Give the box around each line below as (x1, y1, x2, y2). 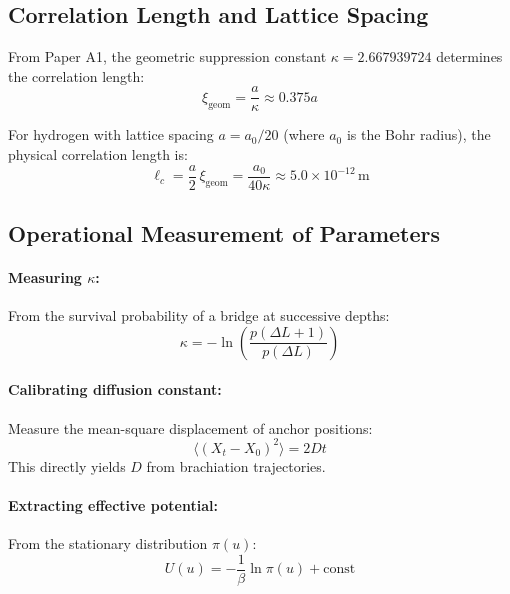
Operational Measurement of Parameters (8, 218, 441, 249)
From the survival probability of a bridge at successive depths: (8, 305, 390, 326)
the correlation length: (8, 65, 145, 86)
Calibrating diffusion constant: (8, 379, 222, 400)
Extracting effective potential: (8, 494, 218, 515)
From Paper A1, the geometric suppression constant (8, 46, 327, 67)
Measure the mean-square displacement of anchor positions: (8, 417, 373, 438)
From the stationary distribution (8, 533, 208, 554)
